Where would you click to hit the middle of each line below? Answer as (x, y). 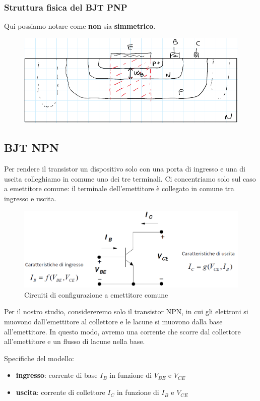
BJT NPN (31, 148)
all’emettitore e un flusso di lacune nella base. (75, 341)
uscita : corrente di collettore (60, 392)
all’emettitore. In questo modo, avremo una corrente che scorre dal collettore (122, 331)
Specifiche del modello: (39, 358)
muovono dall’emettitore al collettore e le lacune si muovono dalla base (113, 322)
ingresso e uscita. (30, 198)
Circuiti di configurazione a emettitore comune (96, 294)
